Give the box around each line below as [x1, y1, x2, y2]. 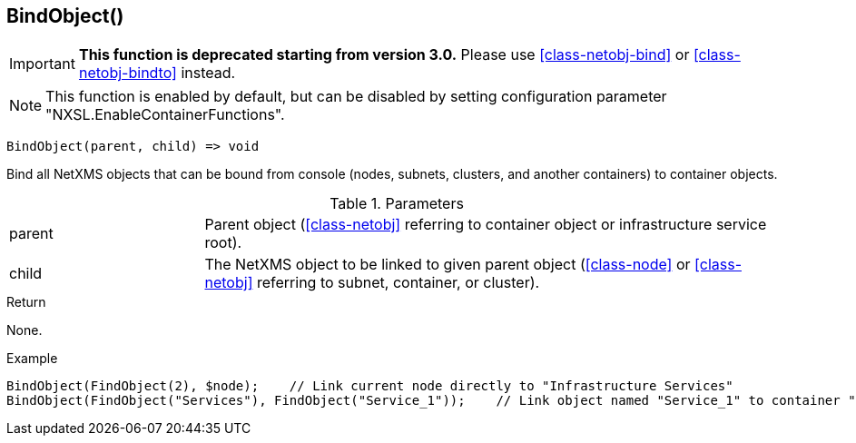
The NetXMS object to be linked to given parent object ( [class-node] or [204, 255, 691, 274]
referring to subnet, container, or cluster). [256, 273, 540, 292]
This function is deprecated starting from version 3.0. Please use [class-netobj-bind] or [78, 45, 690, 64]
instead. [181, 64, 236, 83]
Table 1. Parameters [330, 194, 464, 213]
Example [6, 350, 58, 367]
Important [9, 54, 75, 74]
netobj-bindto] [78, 64, 177, 83]
